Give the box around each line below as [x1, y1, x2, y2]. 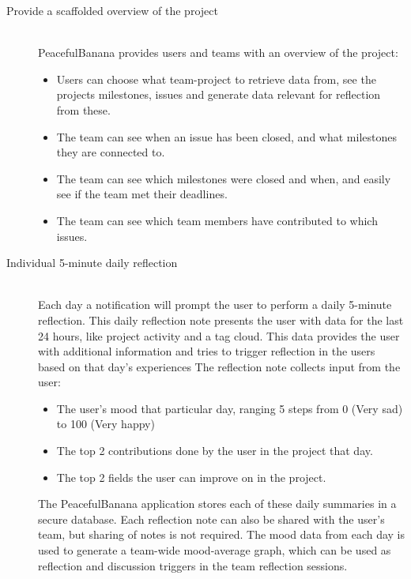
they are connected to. [56, 144, 165, 160]
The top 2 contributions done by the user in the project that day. [56, 442, 373, 459]
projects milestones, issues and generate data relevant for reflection [56, 86, 381, 103]
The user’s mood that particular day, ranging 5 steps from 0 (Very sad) [56, 400, 403, 416]
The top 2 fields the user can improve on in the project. [56, 468, 326, 485]
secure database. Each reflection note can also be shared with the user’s [38, 510, 385, 527]
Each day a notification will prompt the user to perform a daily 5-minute [38, 296, 392, 313]
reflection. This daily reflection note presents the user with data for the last [38, 311, 404, 328]
